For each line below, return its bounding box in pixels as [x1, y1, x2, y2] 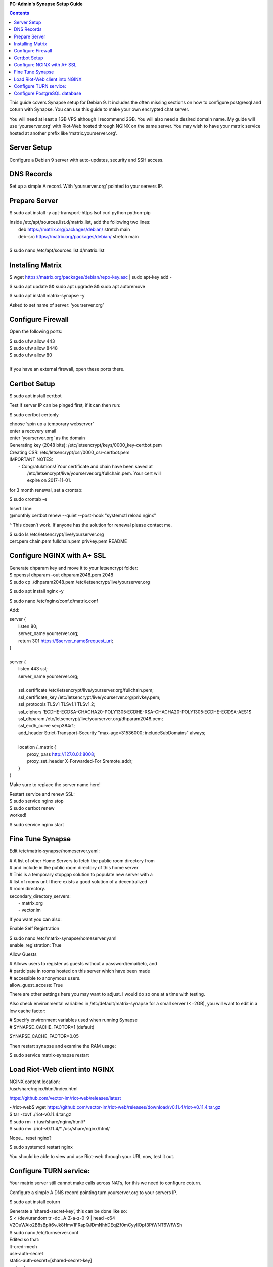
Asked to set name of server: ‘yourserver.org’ [9, 302, 104, 308]
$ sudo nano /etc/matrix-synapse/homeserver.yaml [9, 935, 117, 941]
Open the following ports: [9, 328, 63, 334]
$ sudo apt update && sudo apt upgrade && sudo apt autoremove [9, 283, 145, 289]
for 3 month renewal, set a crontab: [9, 487, 83, 493]
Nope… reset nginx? [9, 1135, 52, 1141]
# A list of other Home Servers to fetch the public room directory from [9, 857, 155, 864]
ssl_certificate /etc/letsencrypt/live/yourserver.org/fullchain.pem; [18, 687, 154, 693]
